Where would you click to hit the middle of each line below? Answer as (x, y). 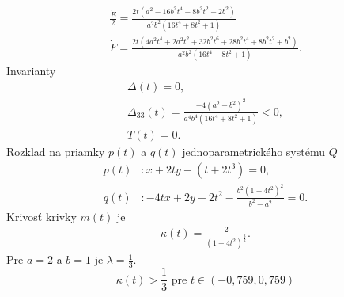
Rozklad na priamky (56, 152)
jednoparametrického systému (253, 152)
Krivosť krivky (42, 216)
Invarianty (31, 71)
